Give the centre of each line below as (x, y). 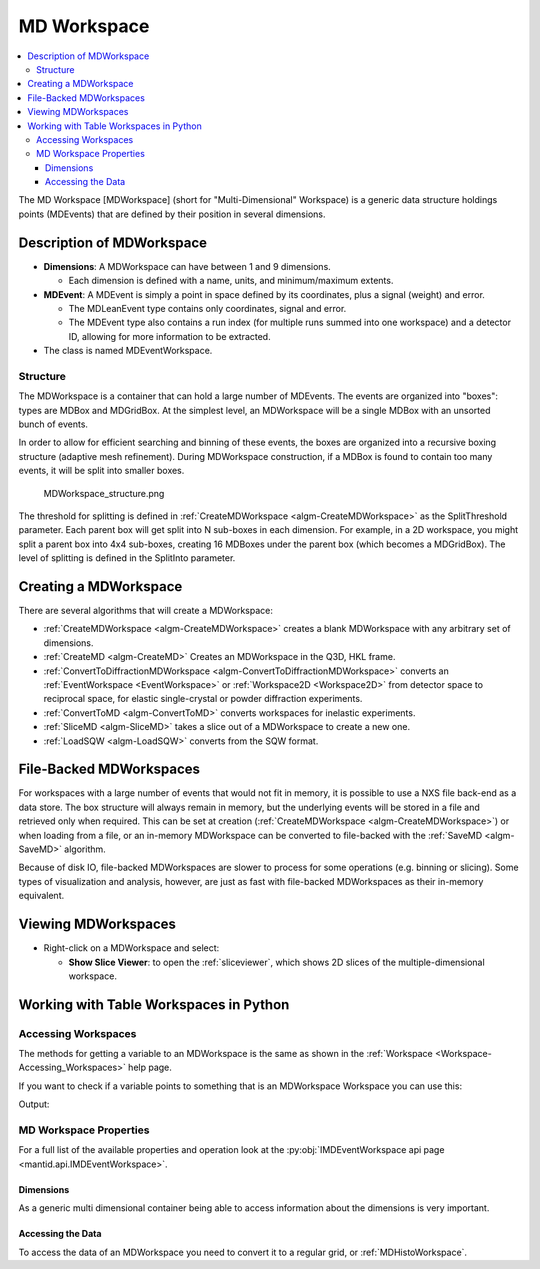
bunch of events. (53, 424)
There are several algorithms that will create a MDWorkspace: (146, 611)
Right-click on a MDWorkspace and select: (131, 948)
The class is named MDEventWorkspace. (128, 351)
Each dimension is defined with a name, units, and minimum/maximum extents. (231, 281)
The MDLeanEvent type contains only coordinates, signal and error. (207, 308)
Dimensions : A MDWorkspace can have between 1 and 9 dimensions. (187, 266)
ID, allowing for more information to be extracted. (169, 336)
